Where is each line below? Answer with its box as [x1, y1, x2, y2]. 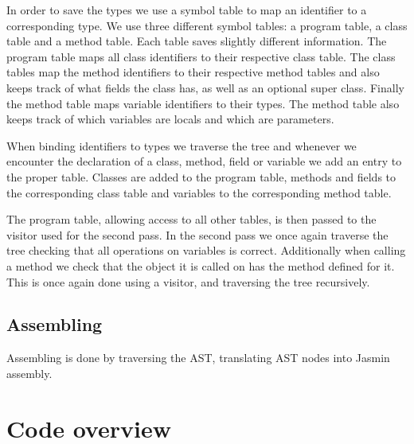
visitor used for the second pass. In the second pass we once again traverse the [6, 226, 389, 243]
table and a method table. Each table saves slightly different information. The [6, 33, 387, 49]
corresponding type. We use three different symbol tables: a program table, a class [6, 17, 408, 33]
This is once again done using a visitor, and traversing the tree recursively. [6, 273, 370, 290]
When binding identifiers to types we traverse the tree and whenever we [6, 137, 357, 154]
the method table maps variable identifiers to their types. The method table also [6, 95, 400, 111]
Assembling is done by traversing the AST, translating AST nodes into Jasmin [6, 349, 390, 366]
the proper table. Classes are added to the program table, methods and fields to [6, 168, 396, 185]
